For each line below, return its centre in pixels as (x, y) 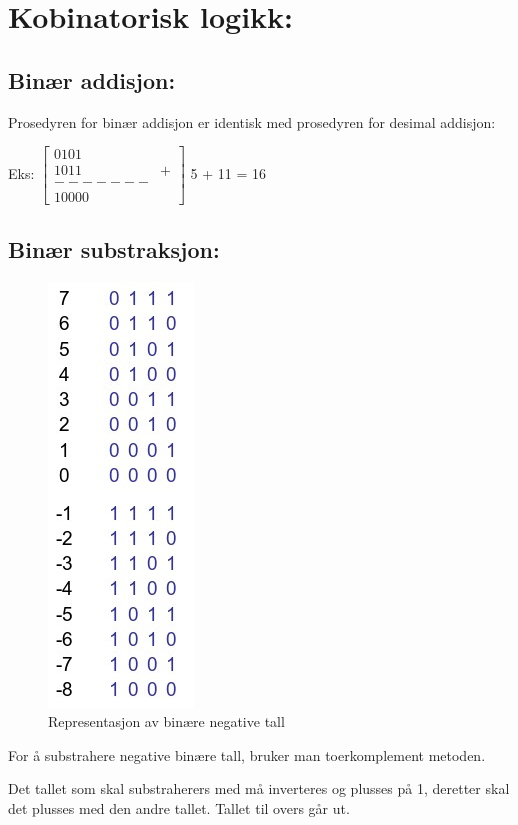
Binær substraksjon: (114, 248)
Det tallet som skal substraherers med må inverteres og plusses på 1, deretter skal (259, 788)
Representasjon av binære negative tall (166, 721)
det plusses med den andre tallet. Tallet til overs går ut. (179, 807)
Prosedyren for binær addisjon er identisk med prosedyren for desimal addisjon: (252, 121)
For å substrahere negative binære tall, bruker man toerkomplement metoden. (247, 754)
